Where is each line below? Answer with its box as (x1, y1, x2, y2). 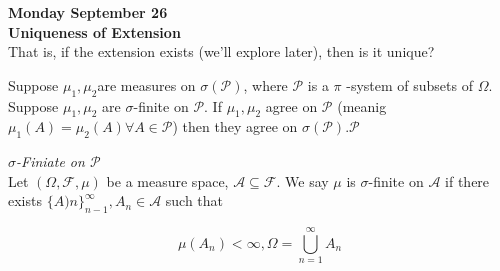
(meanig (337, 95, 387, 116)
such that (165, 190, 224, 211)
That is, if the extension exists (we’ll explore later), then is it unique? (8, 41, 435, 62)
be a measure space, (106, 170, 229, 191)
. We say (276, 170, 329, 191)
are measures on (97, 74, 196, 95)
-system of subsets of (346, 74, 473, 95)
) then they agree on (172, 116, 298, 137)
